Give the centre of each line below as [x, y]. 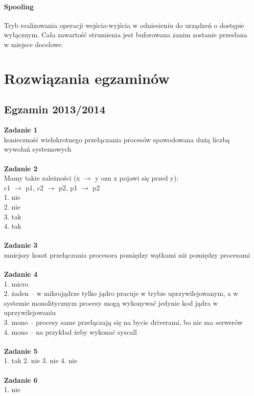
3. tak [13, 216]
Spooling [19, 6]
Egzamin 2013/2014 [55, 109]
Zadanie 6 [21, 380]
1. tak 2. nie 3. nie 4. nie [41, 360]
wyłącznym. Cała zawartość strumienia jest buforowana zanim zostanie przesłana [126, 35]
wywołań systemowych [38, 149]
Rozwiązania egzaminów [87, 78]
